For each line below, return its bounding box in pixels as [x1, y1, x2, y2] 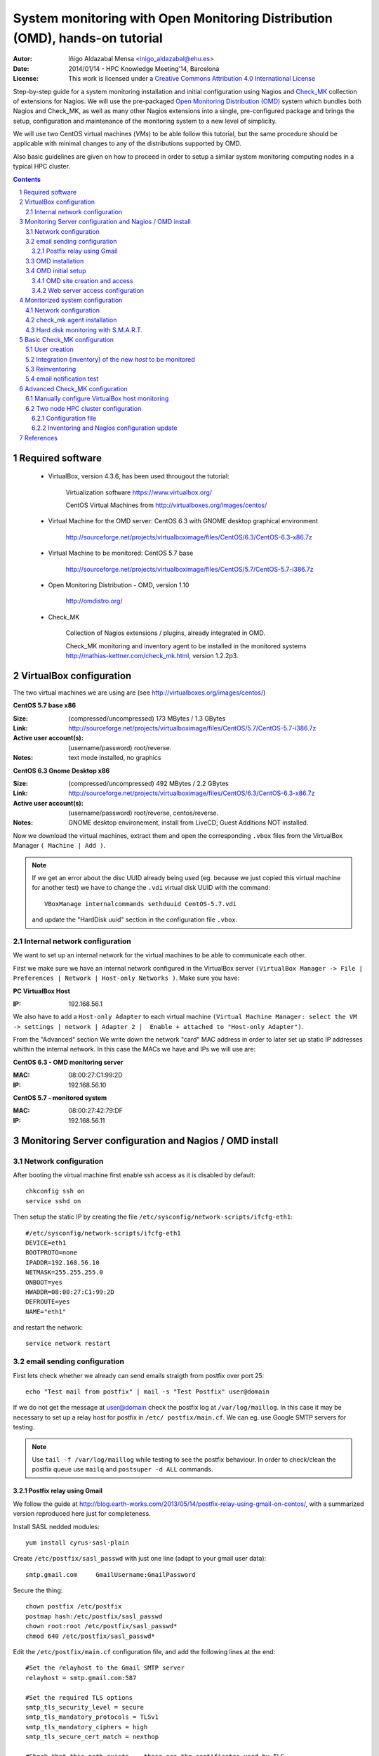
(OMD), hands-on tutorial [13, 30, 163, 46]
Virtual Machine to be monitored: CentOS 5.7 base [48, 549, 194, 558]
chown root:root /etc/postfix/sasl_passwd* [25, 1623, 178, 1630]
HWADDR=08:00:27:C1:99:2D [25, 1287, 115, 1296]
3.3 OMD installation [25, 256, 84, 265]
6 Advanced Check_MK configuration [19, 384, 128, 393]
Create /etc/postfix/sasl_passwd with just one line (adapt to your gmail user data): [13, 1554, 267, 1563]
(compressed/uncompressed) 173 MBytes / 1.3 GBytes [68, 714, 226, 723]
